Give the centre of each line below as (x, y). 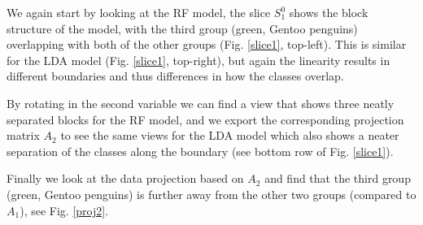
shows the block (329, 12)
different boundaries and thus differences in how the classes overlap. (175, 76)
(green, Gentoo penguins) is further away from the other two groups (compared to (211, 194)
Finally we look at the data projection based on (125, 178)
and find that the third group (338, 178)
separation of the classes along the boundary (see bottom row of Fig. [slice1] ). (200, 151)
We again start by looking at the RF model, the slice (139, 12)
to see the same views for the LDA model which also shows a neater (230, 135)
